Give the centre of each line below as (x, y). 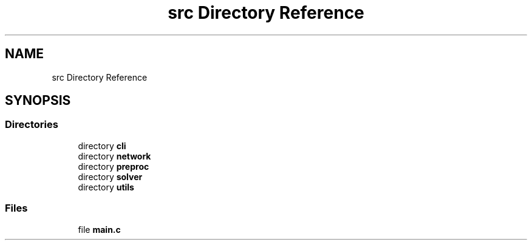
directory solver (110, 176)
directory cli (102, 146)
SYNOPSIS (38, 101)
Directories (32, 125)
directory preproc (114, 166)
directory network (114, 156)
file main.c (99, 229)
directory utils (106, 187)
